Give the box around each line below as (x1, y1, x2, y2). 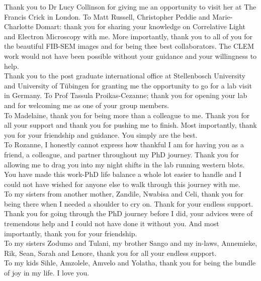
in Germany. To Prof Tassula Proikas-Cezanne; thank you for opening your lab (4, 90, 247, 101)
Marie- (212, 11, 233, 22)
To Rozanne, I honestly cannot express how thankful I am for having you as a (4, 139, 244, 150)
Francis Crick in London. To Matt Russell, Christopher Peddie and (4, 11, 210, 22)
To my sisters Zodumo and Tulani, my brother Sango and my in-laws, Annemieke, (4, 238, 257, 248)
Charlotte (4, 21, 34, 32)
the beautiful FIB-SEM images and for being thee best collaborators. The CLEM (4, 41, 254, 51)
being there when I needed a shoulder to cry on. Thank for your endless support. (4, 198, 253, 209)
